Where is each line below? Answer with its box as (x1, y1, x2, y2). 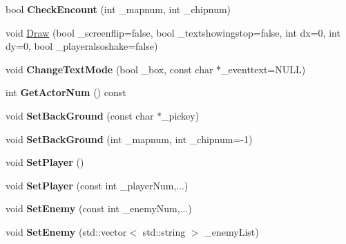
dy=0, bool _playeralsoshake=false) (6, 39, 158, 53)
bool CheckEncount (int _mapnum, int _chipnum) (6, 2, 231, 16)
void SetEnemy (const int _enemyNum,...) (6, 201, 192, 216)
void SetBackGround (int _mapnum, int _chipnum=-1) (6, 131, 253, 146)
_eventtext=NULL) (221, 62, 306, 76)
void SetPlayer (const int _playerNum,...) (6, 178, 189, 192)
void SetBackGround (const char (6, 108, 154, 122)
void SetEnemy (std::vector (6, 224, 127, 238)
